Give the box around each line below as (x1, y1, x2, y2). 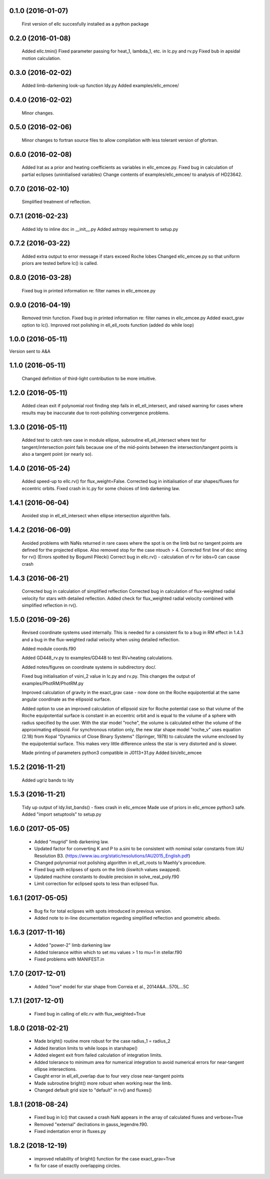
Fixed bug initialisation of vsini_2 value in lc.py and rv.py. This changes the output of (21, 673, 195, 679)
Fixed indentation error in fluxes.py (34, 1129, 106, 1135)
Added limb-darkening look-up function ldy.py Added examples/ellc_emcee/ (21, 82, 179, 88)
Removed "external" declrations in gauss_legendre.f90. (34, 1121, 148, 1127)
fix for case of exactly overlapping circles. (34, 1163, 121, 1169)
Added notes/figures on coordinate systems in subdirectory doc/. (21, 664, 156, 670)
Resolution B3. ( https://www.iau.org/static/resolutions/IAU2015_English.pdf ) (34, 853, 190, 859)
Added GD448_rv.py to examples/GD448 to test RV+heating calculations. (21, 655, 173, 661)
